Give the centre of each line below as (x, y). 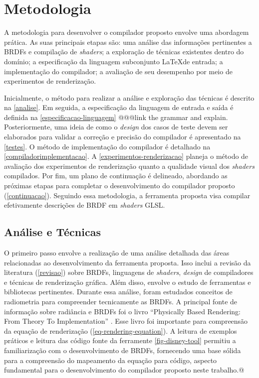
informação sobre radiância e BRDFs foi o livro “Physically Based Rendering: (122, 311)
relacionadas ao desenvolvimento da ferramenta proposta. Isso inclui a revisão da (128, 262)
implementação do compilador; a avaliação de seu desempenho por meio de (118, 71)
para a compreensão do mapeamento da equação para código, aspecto (111, 360)
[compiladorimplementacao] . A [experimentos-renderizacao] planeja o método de (126, 156)
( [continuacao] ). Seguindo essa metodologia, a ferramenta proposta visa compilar (127, 195)
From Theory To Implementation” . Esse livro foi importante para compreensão (126, 321)
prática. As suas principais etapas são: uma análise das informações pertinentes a (128, 42)
